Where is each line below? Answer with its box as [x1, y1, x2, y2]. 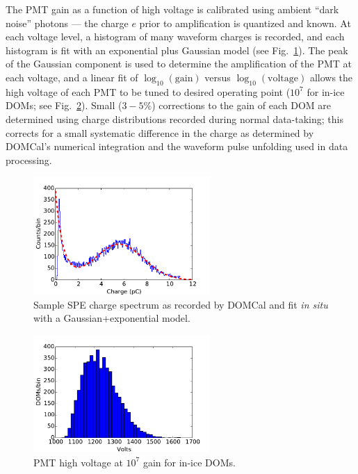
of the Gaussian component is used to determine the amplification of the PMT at [6, 56, 352, 71]
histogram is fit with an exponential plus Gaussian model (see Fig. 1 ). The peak [6, 42, 348, 57]
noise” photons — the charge [6, 15, 129, 30]
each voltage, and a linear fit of [6, 70, 138, 84]
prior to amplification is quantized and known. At [139, 15, 351, 30]
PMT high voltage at [33, 455, 123, 469]
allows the [309, 70, 353, 84]
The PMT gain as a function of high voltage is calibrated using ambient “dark [6, 2, 339, 16]
